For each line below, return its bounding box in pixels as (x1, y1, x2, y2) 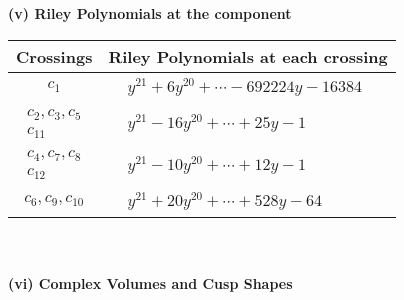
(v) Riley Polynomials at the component (8, 3, 292, 23)
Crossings (16, 44, 93, 68)
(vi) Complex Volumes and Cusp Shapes (8, 272, 293, 293)
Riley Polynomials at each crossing (108, 44, 388, 68)
